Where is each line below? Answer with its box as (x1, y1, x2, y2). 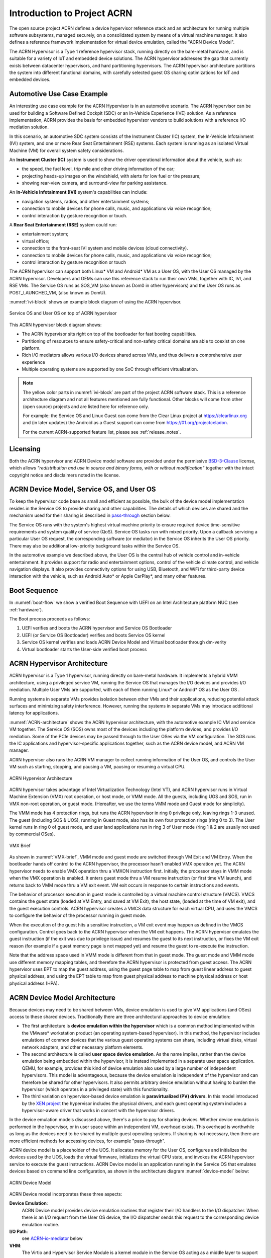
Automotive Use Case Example (9, 90, 108, 98)
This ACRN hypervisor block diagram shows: (9, 322, 102, 328)
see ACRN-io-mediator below (22, 1235, 83, 1241)
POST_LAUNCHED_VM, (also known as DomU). (9, 289, 107, 295)
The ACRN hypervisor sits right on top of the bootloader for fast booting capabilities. (22, 331, 197, 337)
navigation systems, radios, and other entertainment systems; (22, 198, 150, 204)
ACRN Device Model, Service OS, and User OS (9, 485, 156, 494)
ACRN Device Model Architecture (9, 993, 115, 1002)
